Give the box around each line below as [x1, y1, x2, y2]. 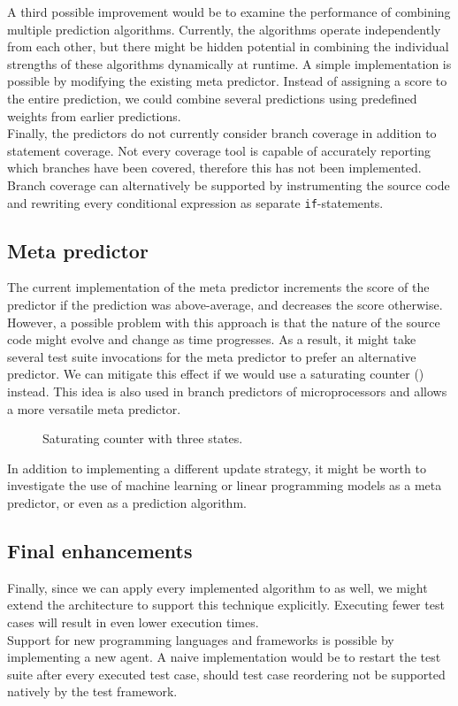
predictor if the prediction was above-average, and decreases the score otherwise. [7, 295, 443, 313]
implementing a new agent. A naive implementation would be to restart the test [7, 648, 441, 666]
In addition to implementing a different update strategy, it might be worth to [7, 458, 426, 477]
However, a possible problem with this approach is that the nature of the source [7, 312, 440, 331]
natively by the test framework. [7, 682, 178, 701]
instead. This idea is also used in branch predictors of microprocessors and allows [7, 381, 447, 400]
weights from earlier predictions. [7, 106, 181, 125]
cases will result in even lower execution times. [7, 612, 259, 631]
